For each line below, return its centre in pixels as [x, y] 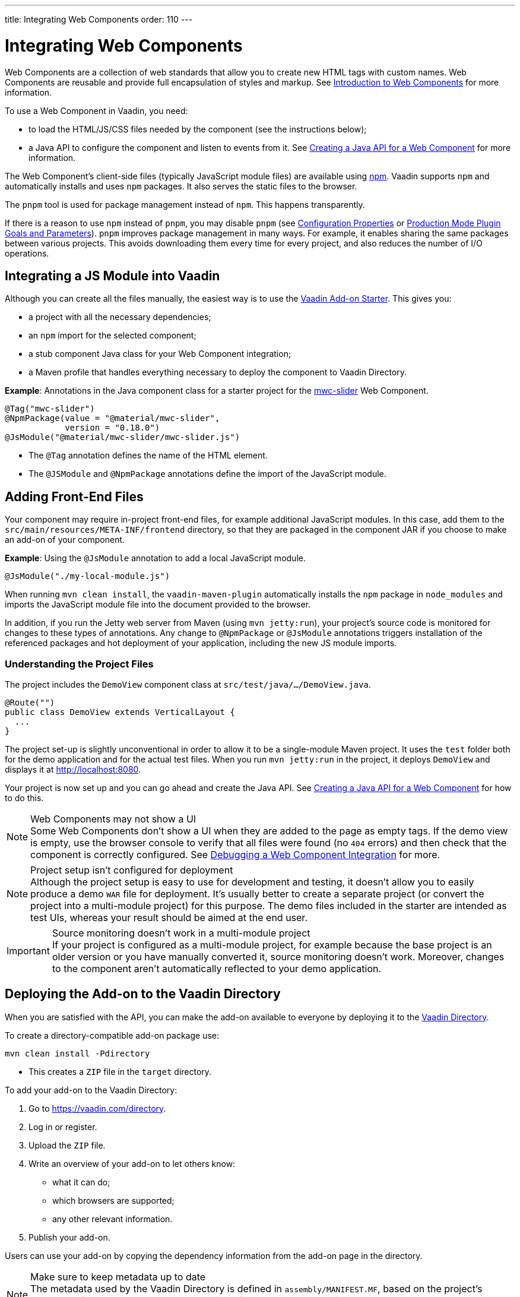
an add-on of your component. [65, 540]
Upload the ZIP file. [67, 1145]
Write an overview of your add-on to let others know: [132, 1163]
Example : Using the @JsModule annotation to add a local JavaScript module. [155, 558]
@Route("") [30, 702]
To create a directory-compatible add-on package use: [112, 1035]
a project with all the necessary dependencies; [120, 317]
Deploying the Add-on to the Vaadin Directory [143, 994]
